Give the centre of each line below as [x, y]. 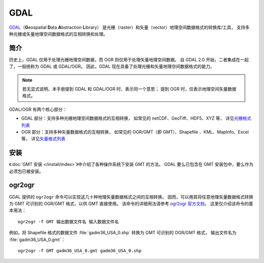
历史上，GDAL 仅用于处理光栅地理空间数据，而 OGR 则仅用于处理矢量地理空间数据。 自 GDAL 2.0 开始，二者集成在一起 [129, 60]
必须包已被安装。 [26, 171]
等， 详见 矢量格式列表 [43, 139]
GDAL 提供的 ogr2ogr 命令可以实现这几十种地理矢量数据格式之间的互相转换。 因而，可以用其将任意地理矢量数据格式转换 [131, 197]
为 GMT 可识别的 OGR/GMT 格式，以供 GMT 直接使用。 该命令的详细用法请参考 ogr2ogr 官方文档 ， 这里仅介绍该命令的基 [131, 203]
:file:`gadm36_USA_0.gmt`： [37, 240]
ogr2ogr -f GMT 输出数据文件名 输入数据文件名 [68, 222]
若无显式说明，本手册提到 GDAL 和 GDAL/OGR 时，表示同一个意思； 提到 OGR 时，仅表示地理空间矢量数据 [129, 89]
